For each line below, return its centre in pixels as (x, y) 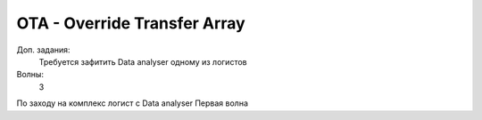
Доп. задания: (43, 50)
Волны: (30, 75)
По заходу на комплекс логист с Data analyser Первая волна (133, 103)
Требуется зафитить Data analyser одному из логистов (143, 61)
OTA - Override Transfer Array (131, 23)
